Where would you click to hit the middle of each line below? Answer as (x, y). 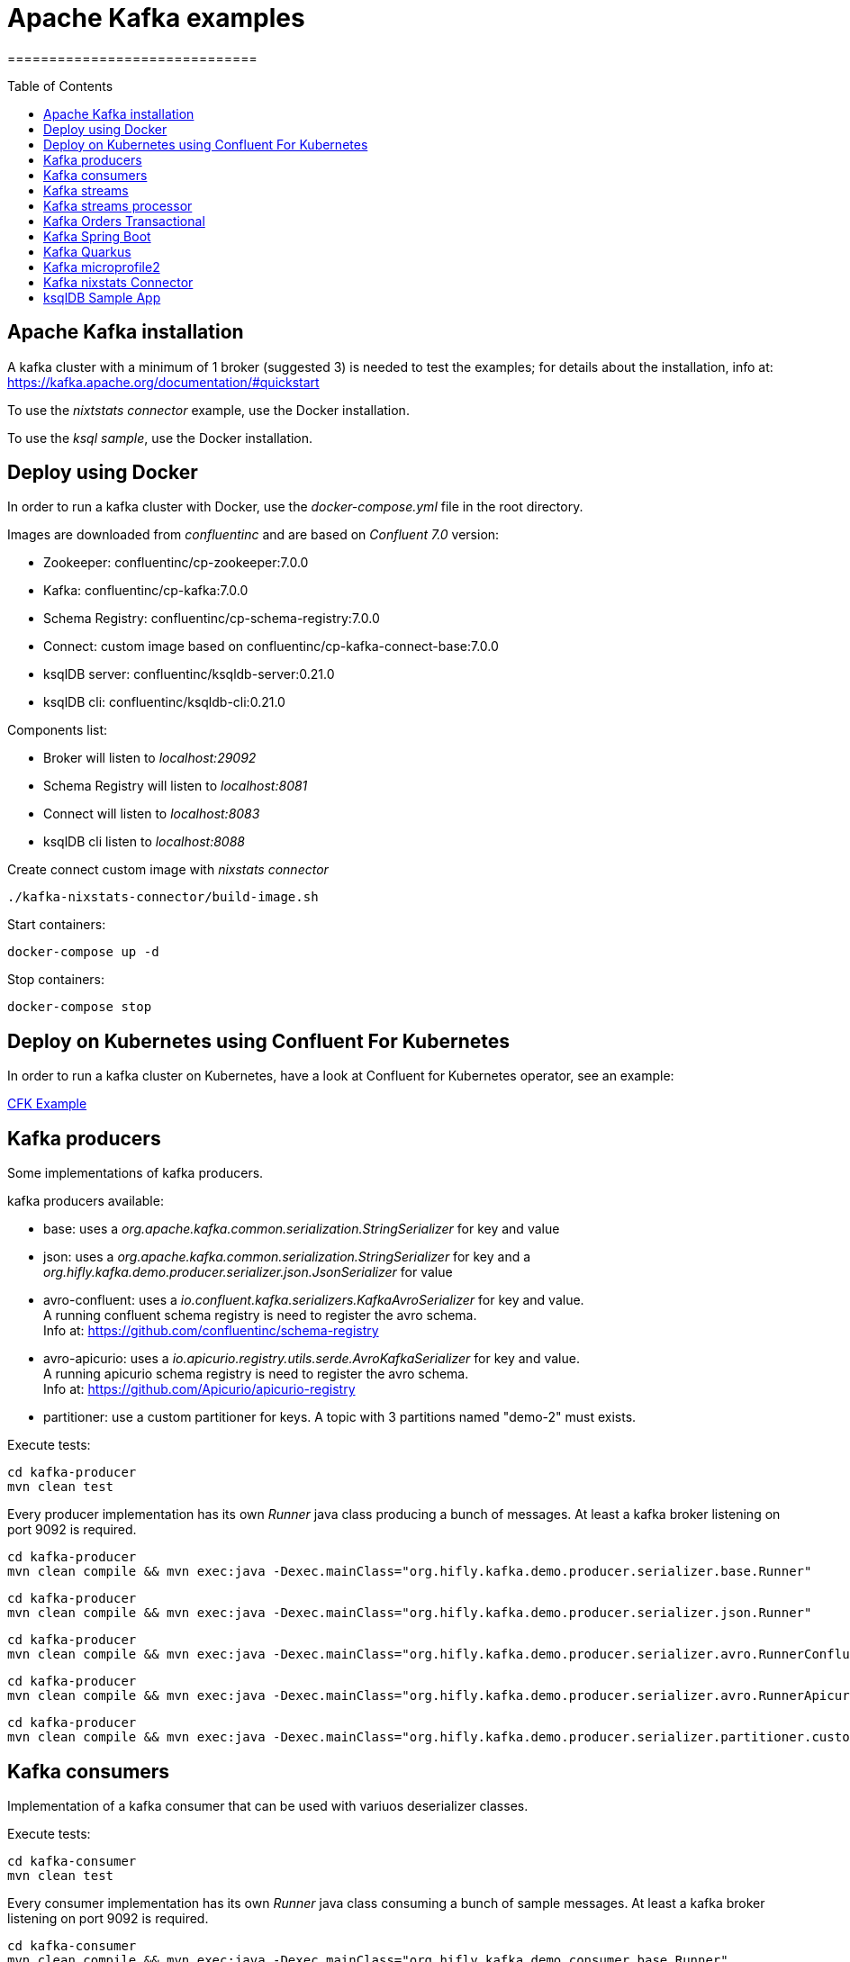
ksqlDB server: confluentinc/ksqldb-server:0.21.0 (189, 674)
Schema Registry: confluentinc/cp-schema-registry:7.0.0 (212, 619)
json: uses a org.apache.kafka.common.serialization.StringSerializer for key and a (287, 1257)
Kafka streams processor (118, 205)
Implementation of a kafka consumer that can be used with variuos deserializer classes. (268, 1805)
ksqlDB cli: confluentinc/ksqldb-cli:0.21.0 (164, 702)
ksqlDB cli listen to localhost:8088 (144, 842)
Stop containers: (56, 980)
